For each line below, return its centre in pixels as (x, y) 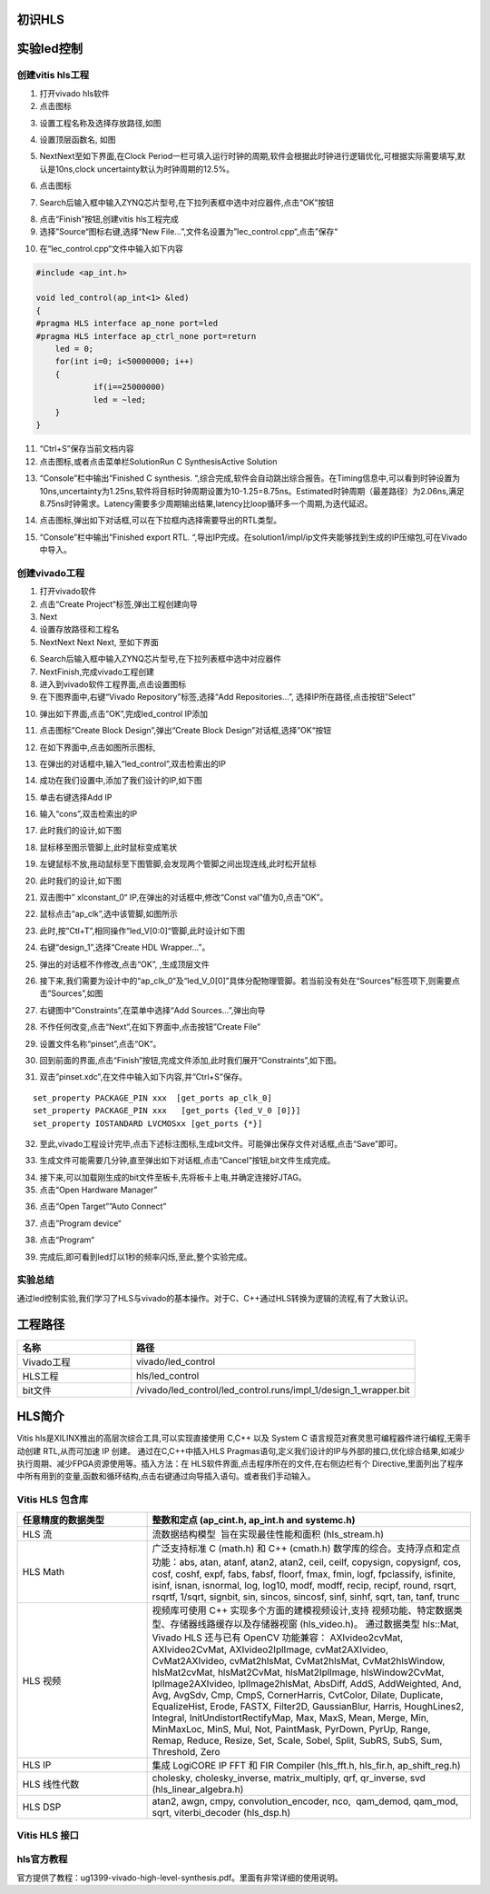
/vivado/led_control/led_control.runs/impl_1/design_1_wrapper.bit (273, 1390)
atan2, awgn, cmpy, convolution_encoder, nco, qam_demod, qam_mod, (305, 1801)
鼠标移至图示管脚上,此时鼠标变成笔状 (108, 847)
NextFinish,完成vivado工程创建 (97, 672)
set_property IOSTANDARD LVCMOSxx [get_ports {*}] (148, 1123)
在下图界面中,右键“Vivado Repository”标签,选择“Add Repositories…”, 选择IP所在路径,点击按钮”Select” (228, 697)
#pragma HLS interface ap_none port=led (127, 324)
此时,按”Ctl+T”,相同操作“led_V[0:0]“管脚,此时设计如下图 (142, 931)
